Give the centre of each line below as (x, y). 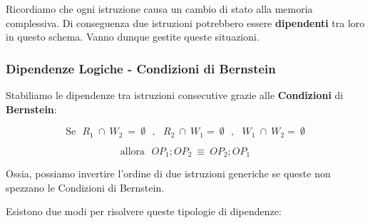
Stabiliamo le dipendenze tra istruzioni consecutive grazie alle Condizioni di (175, 95)
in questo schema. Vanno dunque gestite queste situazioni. (133, 37)
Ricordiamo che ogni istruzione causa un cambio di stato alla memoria (159, 9)
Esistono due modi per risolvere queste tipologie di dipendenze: (144, 211)
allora (133, 151)
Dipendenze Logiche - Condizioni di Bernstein (141, 68)
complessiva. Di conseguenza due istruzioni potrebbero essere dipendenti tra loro (185, 22)
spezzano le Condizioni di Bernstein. (85, 187)
